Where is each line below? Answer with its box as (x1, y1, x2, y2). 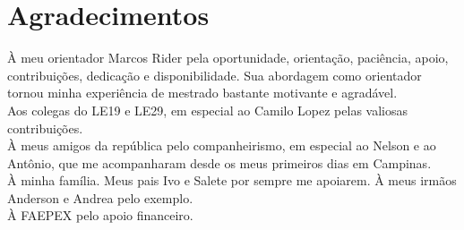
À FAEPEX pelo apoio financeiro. (7, 206, 193, 225)
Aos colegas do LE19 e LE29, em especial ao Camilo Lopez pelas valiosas (7, 100, 408, 119)
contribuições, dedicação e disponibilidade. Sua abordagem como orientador (7, 65, 422, 84)
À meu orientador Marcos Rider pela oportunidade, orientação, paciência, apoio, (7, 48, 449, 67)
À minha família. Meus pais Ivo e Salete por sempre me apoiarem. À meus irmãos (7, 171, 457, 190)
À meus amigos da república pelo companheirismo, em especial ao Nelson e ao (7, 136, 436, 155)
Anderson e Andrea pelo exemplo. (7, 188, 193, 207)
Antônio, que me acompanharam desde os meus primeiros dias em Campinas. (7, 153, 432, 172)
